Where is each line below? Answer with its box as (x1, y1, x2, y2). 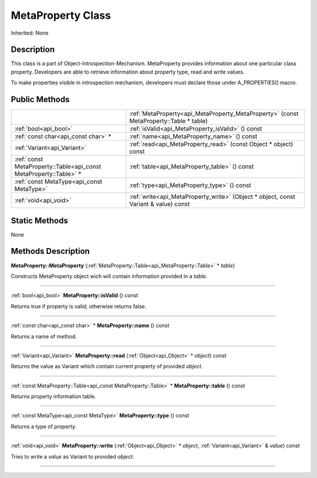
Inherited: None (11, 29, 49, 36)
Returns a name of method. (11, 333, 77, 340)
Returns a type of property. (11, 423, 76, 430)
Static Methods (11, 215, 69, 226)
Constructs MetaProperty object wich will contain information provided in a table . (11, 272, 208, 279)
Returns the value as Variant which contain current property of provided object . (11, 363, 203, 370)
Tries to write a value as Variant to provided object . (11, 453, 134, 460)
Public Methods (11, 95, 70, 105)
